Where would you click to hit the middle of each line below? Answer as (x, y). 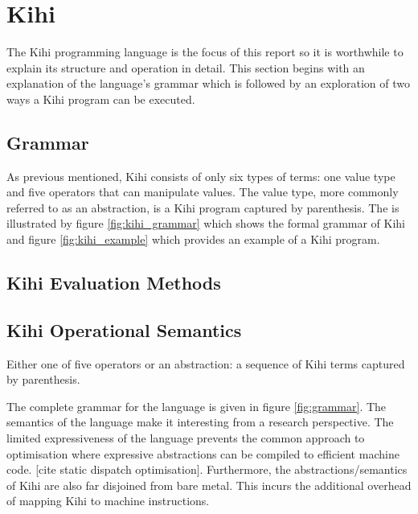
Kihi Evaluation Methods (114, 283)
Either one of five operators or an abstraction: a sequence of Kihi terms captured (206, 363)
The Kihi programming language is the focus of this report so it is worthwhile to (205, 52)
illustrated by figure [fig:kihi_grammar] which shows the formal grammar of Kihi (206, 223)
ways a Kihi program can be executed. (101, 99)
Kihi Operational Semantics (124, 329)
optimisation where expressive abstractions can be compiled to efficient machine (203, 453)
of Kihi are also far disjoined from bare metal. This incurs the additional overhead (209, 485)
